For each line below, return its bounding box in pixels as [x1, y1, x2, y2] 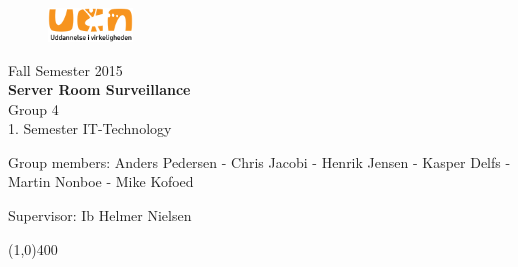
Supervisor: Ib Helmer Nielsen [8, 205, 192, 226]
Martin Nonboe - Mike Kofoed [8, 171, 194, 192]
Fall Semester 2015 [8, 59, 123, 80]
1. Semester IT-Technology [8, 118, 172, 139]
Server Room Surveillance [8, 79, 191, 100]
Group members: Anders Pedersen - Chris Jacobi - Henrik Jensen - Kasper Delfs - [8, 151, 511, 172]
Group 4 [8, 98, 59, 119]
